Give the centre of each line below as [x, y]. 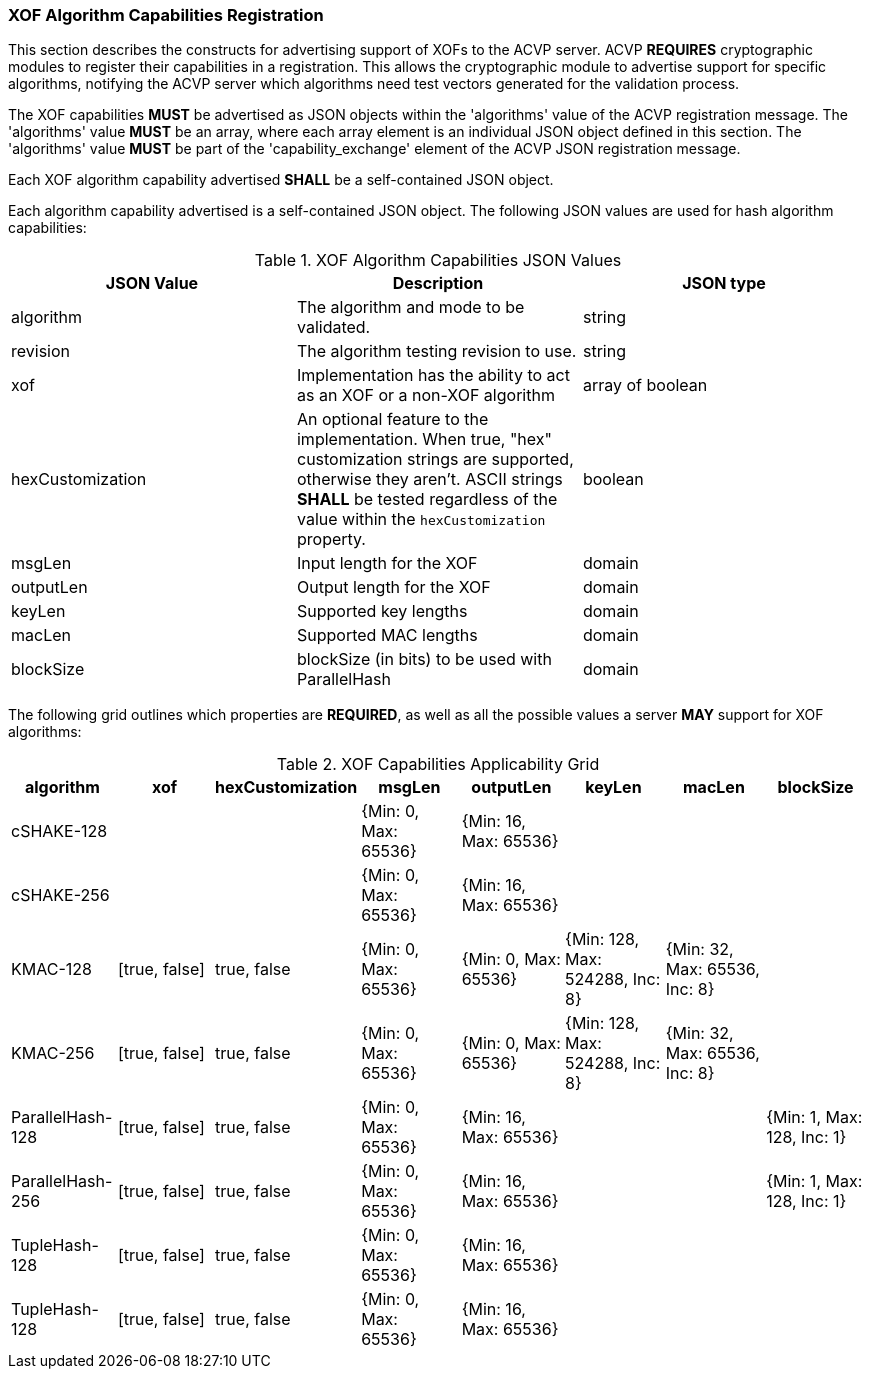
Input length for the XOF [387, 563]
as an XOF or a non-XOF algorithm [425, 395]
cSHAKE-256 [60, 895]
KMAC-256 [53, 1053]
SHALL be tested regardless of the [427, 499]
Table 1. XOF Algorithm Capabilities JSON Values [438, 260]
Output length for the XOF [393, 587]
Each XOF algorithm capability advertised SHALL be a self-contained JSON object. [281, 180]
